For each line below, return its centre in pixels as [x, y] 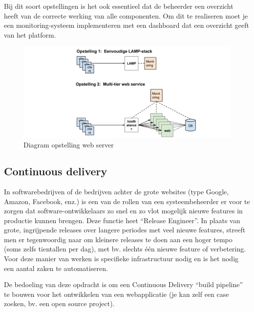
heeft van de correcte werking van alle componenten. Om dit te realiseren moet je [126, 15]
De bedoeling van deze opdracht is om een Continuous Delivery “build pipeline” [124, 284]
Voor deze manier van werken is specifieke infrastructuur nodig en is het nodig [121, 259]
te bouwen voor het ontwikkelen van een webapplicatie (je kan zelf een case [116, 294]
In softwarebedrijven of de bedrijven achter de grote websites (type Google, [116, 191]
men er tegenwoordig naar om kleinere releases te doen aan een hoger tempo [118, 239]
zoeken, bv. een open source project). [59, 303]
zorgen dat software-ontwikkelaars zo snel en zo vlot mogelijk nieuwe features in [123, 211]
